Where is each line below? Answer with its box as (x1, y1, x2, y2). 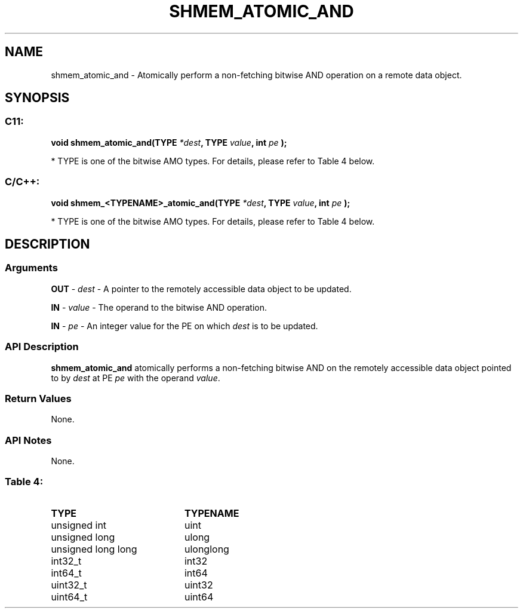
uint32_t (51, 578, 87, 591)
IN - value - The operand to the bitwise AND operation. (51, 302, 267, 312)
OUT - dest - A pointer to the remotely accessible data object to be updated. (51, 283, 352, 294)
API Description (5, 341, 79, 353)
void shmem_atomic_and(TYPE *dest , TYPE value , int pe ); (51, 137, 287, 148)
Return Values (5, 392, 72, 404)
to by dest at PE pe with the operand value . (51, 372, 220, 383)
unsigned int (51, 519, 107, 531)
